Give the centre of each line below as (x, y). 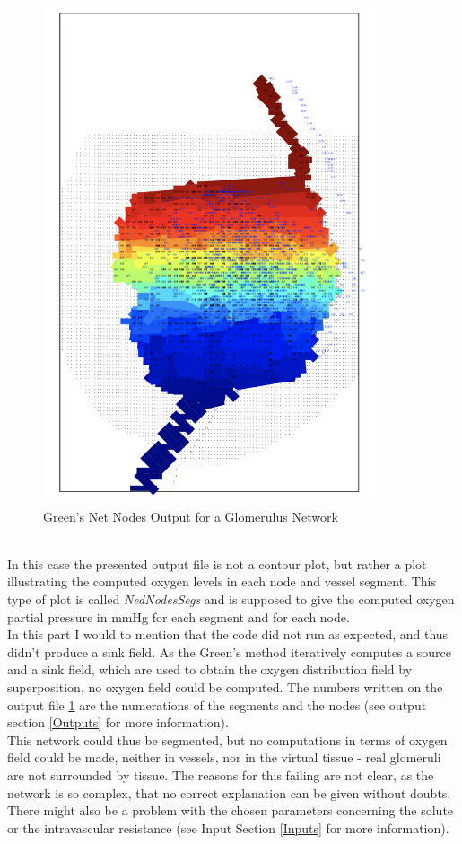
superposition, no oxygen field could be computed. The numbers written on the (225, 687)
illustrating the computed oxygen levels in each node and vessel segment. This (222, 581)
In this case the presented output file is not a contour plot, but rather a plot (217, 563)
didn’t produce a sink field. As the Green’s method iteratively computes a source (229, 651)
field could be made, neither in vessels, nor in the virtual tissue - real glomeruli (224, 757)
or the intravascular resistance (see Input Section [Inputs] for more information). (228, 827)
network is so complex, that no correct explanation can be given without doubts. (229, 792)
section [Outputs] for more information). (118, 722)
